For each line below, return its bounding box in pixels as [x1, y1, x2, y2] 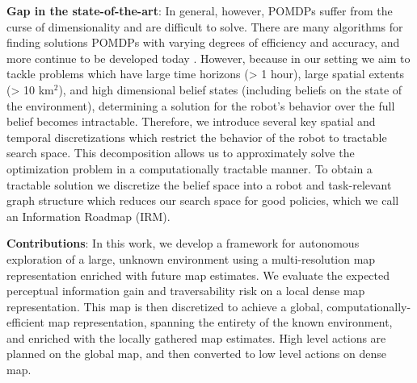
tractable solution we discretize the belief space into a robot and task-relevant [6, 176, 392, 193]
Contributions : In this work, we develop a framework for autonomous [6, 235, 360, 252]
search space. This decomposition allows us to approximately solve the [6, 144, 355, 161]
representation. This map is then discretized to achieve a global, [6, 298, 323, 314]
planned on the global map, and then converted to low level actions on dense [6, 345, 386, 362]
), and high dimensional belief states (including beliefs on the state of [58, 81, 402, 98]
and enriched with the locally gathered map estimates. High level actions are [6, 329, 386, 346]
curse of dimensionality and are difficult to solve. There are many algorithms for [6, 18, 403, 35]
